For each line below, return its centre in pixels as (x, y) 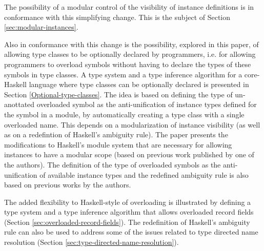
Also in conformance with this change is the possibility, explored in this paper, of (131, 44)
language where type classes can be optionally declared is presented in (139, 84)
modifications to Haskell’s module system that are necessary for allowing (118, 144)
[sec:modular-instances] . (41, 27)
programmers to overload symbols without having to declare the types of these (128, 64)
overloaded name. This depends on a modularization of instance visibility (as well (132, 124)
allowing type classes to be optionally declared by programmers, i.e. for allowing (130, 54)
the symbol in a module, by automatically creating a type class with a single (124, 114)
